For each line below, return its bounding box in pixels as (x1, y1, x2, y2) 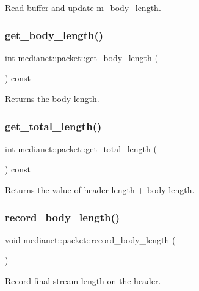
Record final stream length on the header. (5, 274, 161, 287)
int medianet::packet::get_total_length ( (5, 142, 157, 155)
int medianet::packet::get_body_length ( (5, 51, 158, 64)
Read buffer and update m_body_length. (5, 1, 161, 13)
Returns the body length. (5, 92, 99, 105)
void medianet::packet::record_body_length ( (5, 233, 176, 246)
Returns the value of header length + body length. (5, 183, 195, 196)
